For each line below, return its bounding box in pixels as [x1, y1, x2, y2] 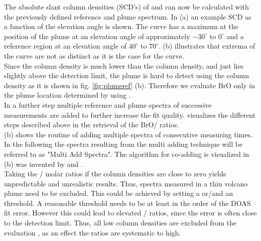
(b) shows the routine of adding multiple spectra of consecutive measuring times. [4, 129, 252, 139]
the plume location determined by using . [4, 90, 131, 100]
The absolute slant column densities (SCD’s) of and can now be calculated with [4, 2, 249, 12]
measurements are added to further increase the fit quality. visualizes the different [4, 109, 256, 120]
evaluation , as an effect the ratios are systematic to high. [4, 227, 181, 237]
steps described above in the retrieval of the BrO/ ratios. [4, 119, 179, 130]
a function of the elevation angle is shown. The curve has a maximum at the [4, 21, 238, 32]
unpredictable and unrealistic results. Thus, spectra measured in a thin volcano [4, 178, 248, 188]
